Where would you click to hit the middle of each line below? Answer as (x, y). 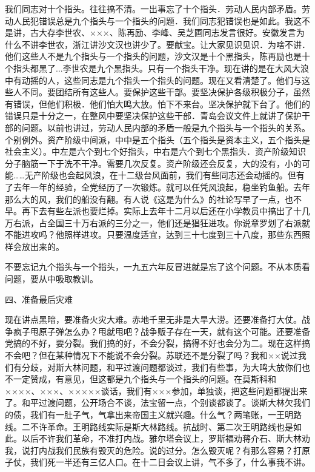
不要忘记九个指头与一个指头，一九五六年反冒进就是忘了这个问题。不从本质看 (157, 267)
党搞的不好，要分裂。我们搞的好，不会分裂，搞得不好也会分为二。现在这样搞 (157, 343)
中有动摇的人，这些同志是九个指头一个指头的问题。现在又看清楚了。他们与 (153, 80)
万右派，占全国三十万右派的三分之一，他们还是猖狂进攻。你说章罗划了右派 (153, 222)
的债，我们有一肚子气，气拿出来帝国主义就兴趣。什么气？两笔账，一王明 (149, 414)
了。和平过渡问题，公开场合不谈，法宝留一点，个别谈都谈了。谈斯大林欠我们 (157, 403)
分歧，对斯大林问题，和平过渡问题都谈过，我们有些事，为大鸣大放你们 (161, 367)
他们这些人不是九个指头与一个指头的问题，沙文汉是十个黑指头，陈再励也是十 (157, 56)
